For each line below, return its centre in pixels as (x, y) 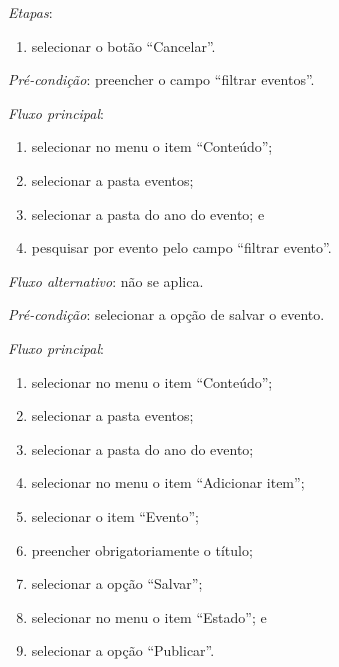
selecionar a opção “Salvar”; (117, 583)
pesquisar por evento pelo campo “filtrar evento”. (181, 247)
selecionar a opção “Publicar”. (123, 650)
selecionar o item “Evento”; (115, 515)
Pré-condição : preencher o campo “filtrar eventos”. (161, 79)
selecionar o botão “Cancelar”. (123, 45)
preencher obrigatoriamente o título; (142, 549)
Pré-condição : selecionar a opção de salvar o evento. (166, 314)
